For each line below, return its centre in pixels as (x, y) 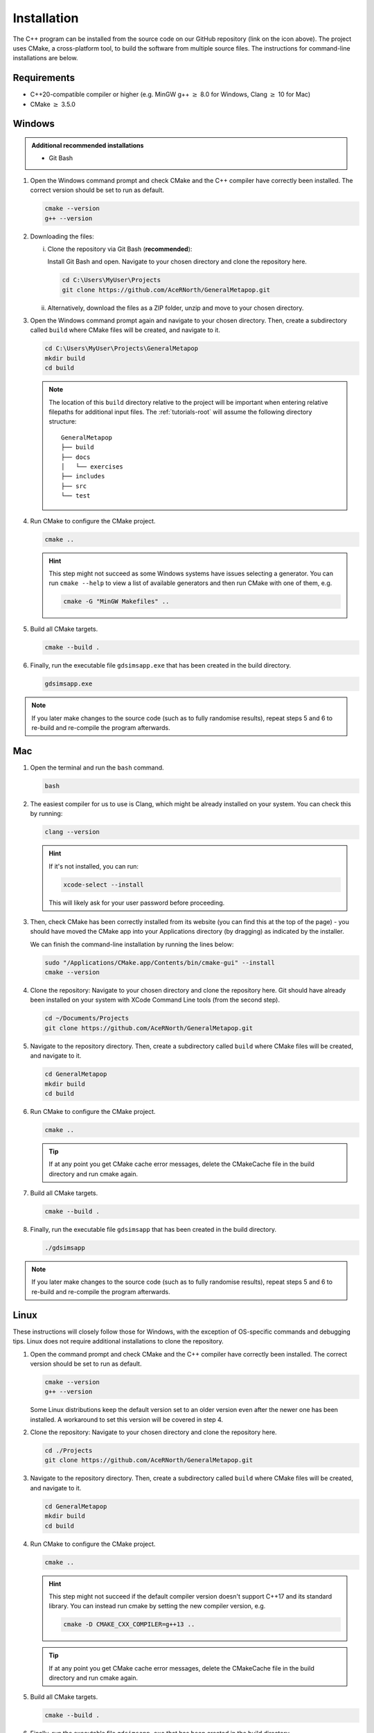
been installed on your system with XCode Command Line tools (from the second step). (155, 1000)
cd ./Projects (69, 1451)
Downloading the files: (62, 236)
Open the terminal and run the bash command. (97, 767)
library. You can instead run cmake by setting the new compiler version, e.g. (157, 1606)
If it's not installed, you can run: (93, 866)
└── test (76, 496)
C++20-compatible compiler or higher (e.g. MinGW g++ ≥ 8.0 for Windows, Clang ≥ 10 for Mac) (170, 94)
